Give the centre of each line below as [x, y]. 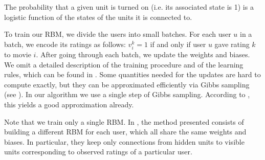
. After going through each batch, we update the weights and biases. [143, 54]
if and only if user [178, 44]
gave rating [232, 44]
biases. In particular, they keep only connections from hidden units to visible [124, 141]
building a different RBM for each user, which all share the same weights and [125, 132]
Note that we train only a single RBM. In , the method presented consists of [124, 121]
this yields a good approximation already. [69, 104]
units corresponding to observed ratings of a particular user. [98, 152]
